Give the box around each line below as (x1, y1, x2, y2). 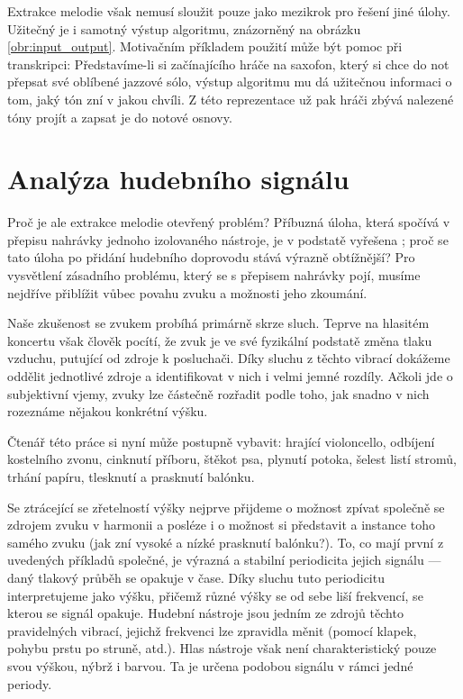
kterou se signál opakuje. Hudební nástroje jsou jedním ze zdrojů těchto (7, 604, 404, 622)
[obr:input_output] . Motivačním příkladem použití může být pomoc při (7, 37, 403, 56)
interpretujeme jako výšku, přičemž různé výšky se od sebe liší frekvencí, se (7, 586, 423, 604)
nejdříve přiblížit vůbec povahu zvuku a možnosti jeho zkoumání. (7, 283, 368, 302)
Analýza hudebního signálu (7, 160, 350, 197)
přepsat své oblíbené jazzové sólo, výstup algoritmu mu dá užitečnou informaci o (7, 72, 452, 91)
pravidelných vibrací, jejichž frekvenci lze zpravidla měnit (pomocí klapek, (7, 621, 417, 640)
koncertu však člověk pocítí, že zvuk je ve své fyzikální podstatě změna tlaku (7, 331, 432, 349)
